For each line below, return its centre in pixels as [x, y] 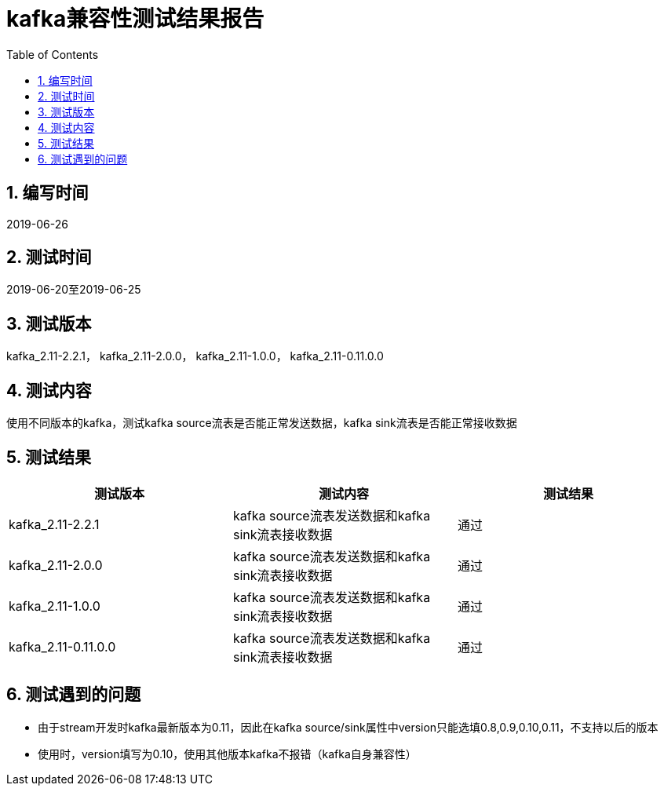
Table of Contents [53, 54]
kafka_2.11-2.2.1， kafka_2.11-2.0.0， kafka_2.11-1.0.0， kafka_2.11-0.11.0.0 [195, 356]
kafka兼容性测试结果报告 [135, 19]
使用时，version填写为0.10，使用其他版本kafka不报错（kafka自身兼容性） [227, 754]
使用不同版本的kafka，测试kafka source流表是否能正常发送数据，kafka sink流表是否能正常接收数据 [262, 423]
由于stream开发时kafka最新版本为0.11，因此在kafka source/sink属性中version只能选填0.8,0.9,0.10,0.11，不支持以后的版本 [348, 727]
